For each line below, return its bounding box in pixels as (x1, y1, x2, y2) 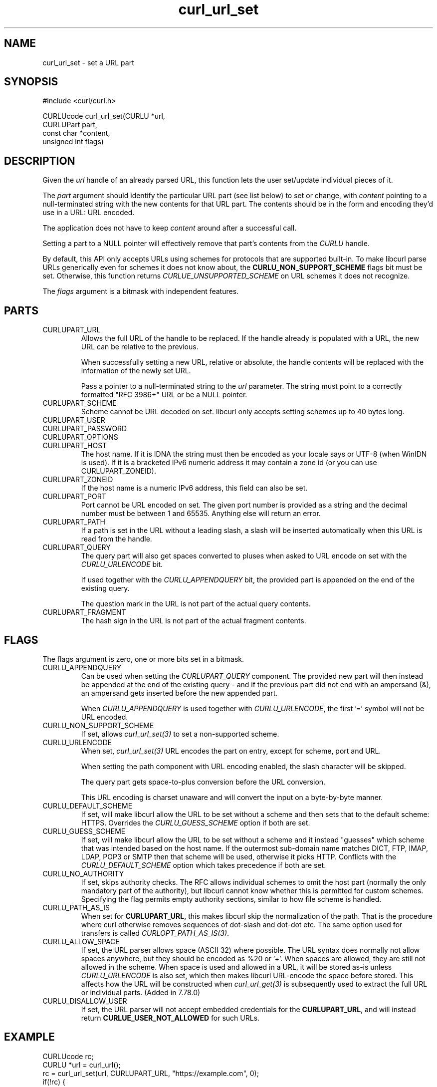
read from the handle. (81, 535, 152, 543)
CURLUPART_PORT (42, 492, 106, 501)
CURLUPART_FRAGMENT (42, 608, 126, 617)
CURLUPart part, (42, 120, 97, 129)
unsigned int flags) (42, 137, 104, 146)
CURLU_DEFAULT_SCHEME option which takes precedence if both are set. (81, 860, 326, 869)
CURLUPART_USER (42, 416, 105, 425)
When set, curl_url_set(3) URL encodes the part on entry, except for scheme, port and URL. (81, 746, 381, 755)
